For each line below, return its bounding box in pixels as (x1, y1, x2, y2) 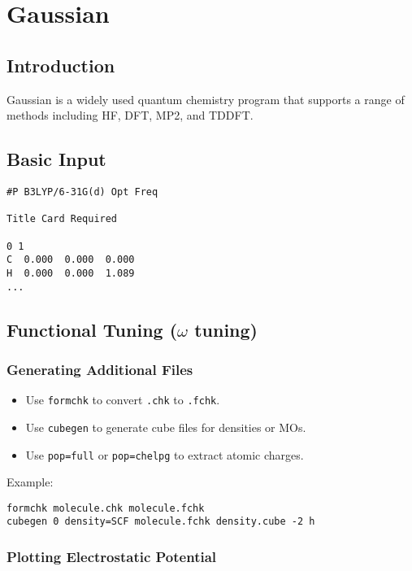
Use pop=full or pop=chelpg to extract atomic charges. (25, 446, 304, 463)
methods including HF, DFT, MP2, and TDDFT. (7, 107, 254, 124)
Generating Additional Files (7, 359, 193, 379)
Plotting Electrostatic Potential (7, 547, 217, 567)
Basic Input (7, 146, 106, 172)
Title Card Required (7, 213, 118, 225)
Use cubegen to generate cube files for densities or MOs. (25, 418, 306, 435)
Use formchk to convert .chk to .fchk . (25, 391, 220, 408)
